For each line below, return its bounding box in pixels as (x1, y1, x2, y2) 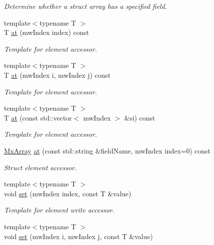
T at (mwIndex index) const (4, 27, 89, 37)
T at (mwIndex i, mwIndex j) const (4, 69, 111, 80)
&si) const (124, 112, 155, 122)
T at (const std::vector (4, 112, 72, 122)
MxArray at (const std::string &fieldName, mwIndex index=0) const (4, 145, 211, 155)
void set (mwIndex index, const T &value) (4, 188, 131, 198)
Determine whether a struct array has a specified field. (4, 1, 167, 11)
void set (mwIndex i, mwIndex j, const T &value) (4, 231, 153, 241)
